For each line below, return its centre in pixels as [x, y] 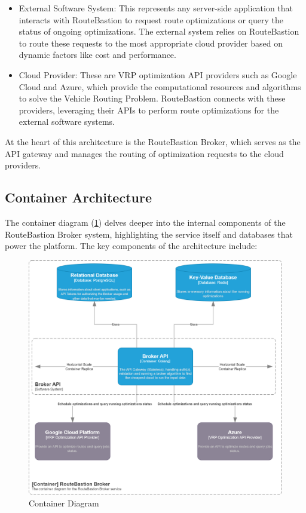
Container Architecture [78, 197]
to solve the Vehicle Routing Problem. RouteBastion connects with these [152, 98]
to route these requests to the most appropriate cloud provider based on [151, 43]
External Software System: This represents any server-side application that [156, 8]
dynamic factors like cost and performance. [97, 55]
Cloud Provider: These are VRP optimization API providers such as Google [158, 74]
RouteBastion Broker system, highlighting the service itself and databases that [149, 234]
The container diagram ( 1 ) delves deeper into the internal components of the [145, 222]
